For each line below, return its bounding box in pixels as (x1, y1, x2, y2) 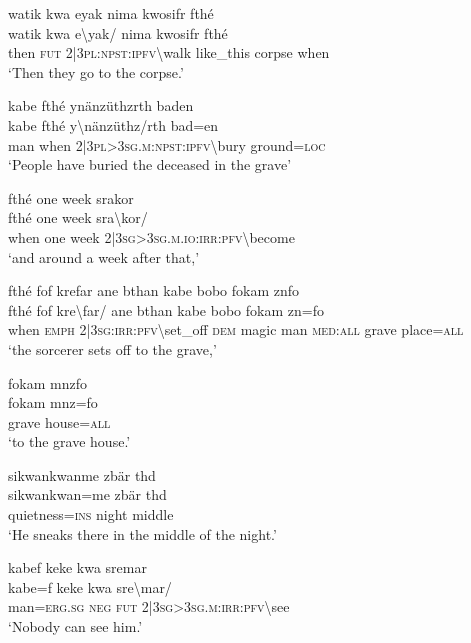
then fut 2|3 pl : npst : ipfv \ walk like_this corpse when (8, 42, 330, 63)
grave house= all (8, 411, 111, 432)
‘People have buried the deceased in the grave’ (8, 154, 292, 175)
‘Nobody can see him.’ (8, 616, 143, 637)
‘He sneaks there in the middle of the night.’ (8, 523, 277, 544)
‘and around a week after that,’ (8, 246, 200, 267)
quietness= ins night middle (8, 504, 174, 525)
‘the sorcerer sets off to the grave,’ (8, 338, 217, 359)
